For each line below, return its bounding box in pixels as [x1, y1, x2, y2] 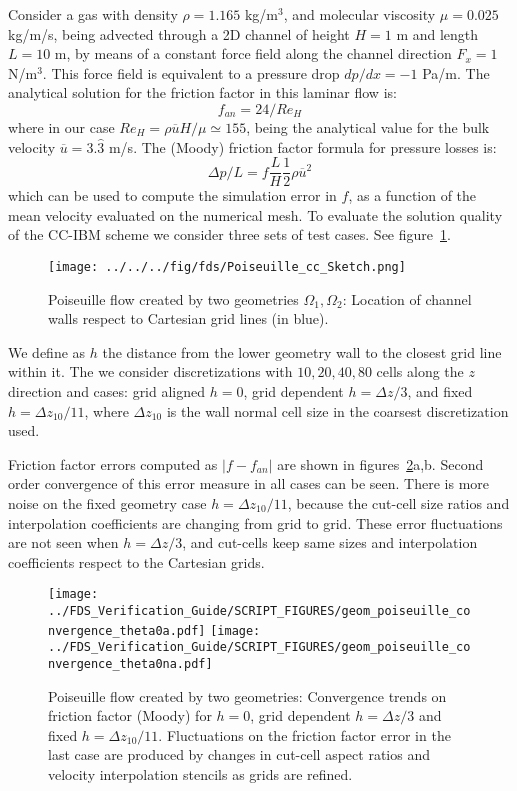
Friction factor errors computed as [8, 453, 218, 474]
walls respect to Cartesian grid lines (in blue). [48, 308, 329, 329]
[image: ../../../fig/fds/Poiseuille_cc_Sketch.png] [48, 260, 406, 274]
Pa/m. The [422, 62, 490, 83]
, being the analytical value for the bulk [246, 116, 490, 137]
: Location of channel [342, 288, 472, 309]
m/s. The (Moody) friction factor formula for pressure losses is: [108, 136, 497, 157]
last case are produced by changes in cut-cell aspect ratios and [48, 744, 430, 765]
